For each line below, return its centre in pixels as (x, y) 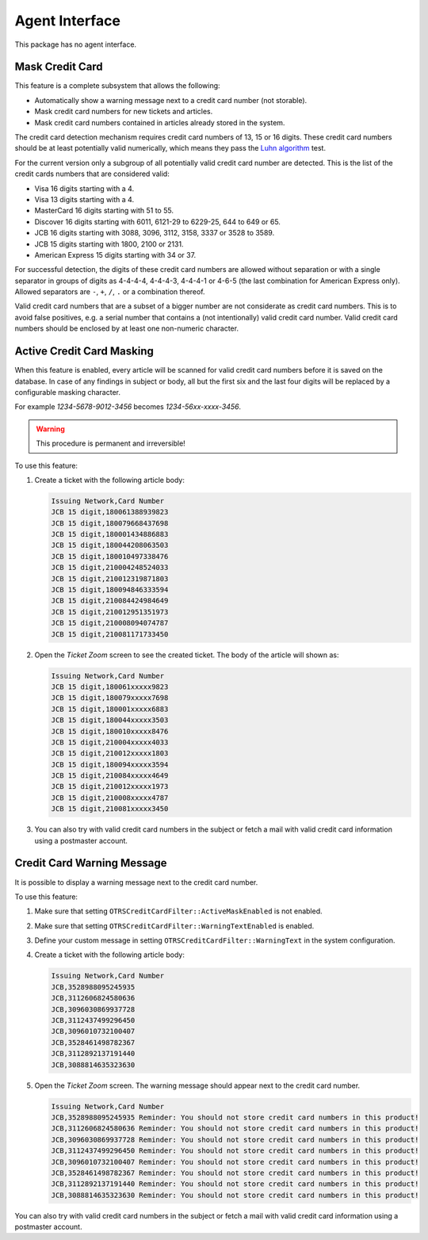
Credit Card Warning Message (91, 863)
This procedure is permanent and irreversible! (111, 443)
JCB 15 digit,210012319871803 (110, 578)
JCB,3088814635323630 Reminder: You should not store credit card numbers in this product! (235, 1195)
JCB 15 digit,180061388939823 (110, 512)
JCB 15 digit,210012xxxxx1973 (110, 786)
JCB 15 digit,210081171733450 (110, 634)
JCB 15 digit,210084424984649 (110, 601)
